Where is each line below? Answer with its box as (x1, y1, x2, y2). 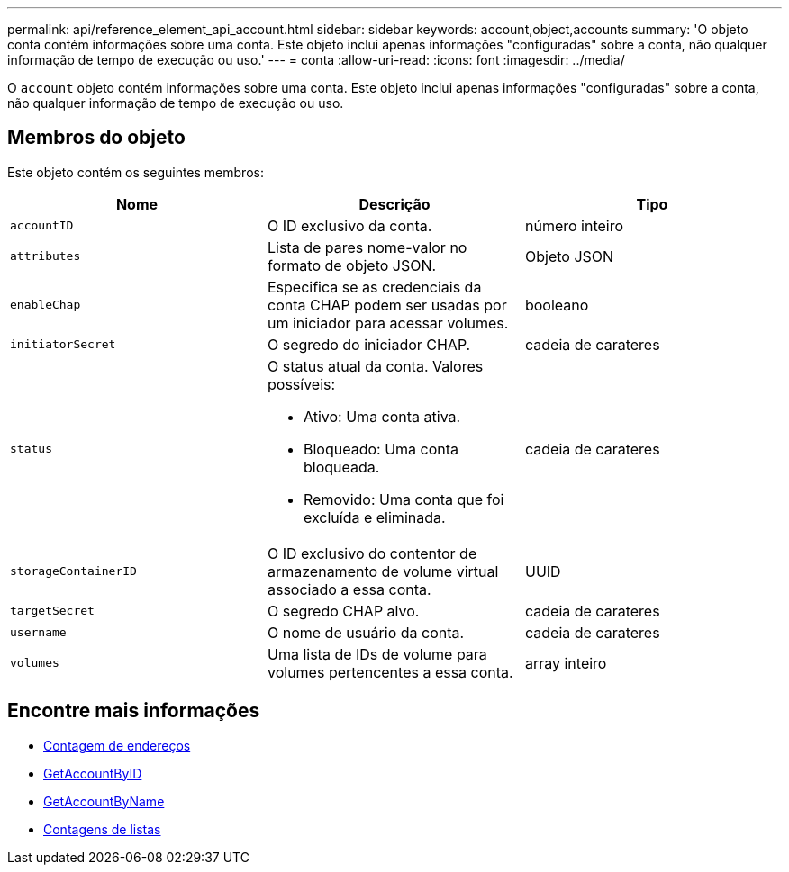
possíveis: (267, 374, 336, 393)
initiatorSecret (10, 337, 116, 352)
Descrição (358, 194, 431, 213)
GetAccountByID (43, 765, 142, 781)
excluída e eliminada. (303, 508, 446, 526)
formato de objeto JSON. (267, 256, 437, 274)
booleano (524, 295, 589, 314)
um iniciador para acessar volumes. (267, 313, 509, 332)
